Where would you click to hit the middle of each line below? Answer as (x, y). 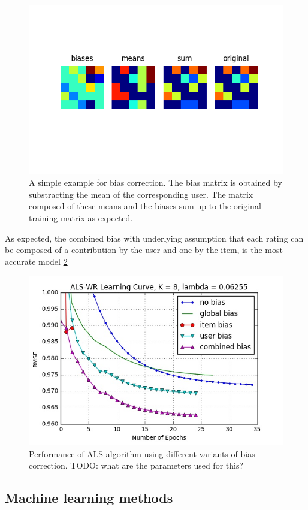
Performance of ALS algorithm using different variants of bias (142, 453)
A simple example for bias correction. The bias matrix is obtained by (155, 182)
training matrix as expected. (81, 218)
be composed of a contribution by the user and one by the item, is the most (144, 250)
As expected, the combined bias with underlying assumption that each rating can (154, 238)
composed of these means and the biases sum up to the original (145, 206)
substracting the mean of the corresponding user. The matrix (141, 194)
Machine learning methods (89, 498)
